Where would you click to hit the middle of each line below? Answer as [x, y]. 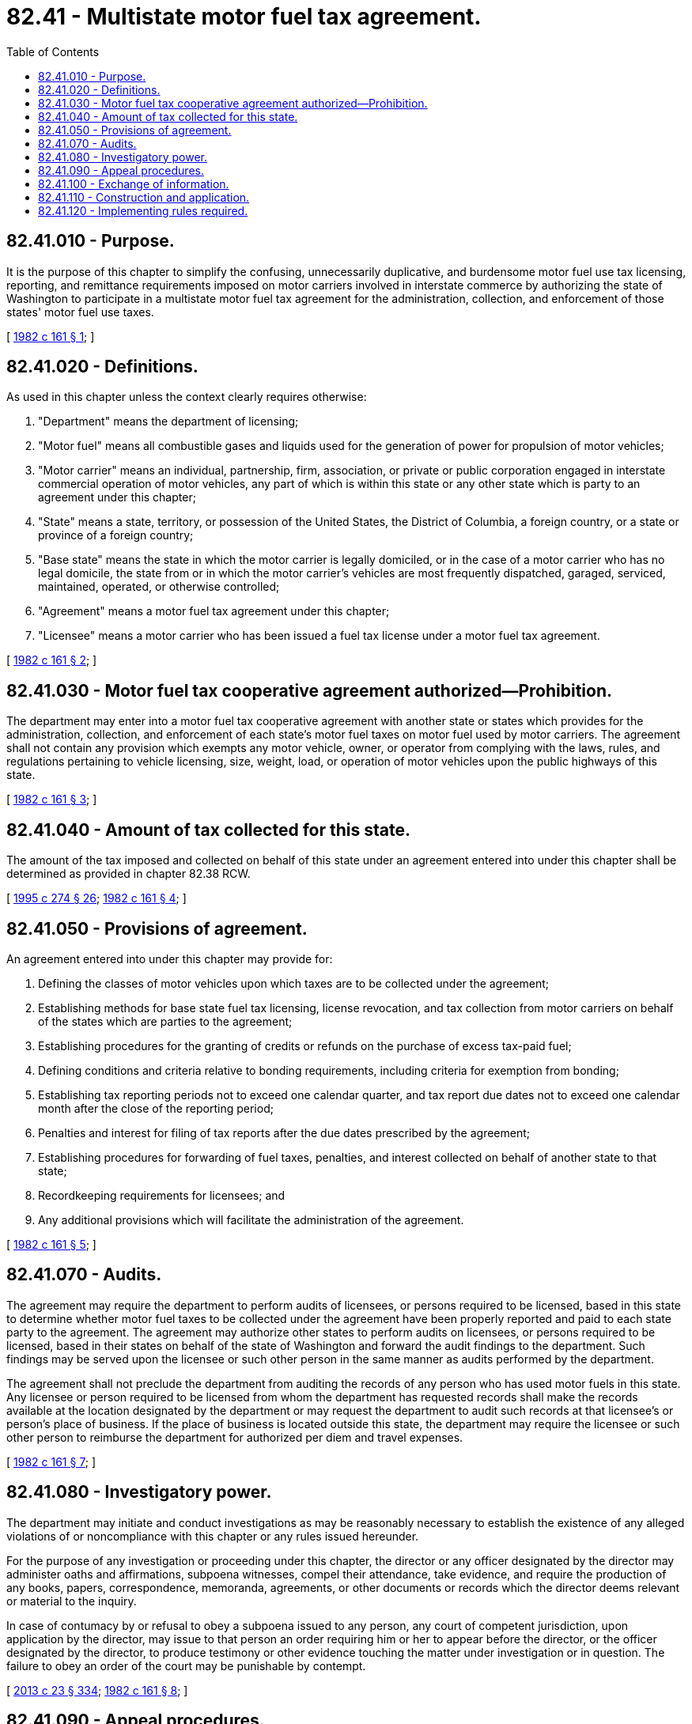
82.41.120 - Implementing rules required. [143, 210]
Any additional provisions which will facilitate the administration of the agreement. [251, 1219]
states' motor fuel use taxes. [80, 312]
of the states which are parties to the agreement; [165, 1021]
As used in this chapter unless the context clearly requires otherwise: [187, 397]
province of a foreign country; [116, 535]
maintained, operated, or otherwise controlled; [159, 587]
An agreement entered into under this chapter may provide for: [170, 958]
